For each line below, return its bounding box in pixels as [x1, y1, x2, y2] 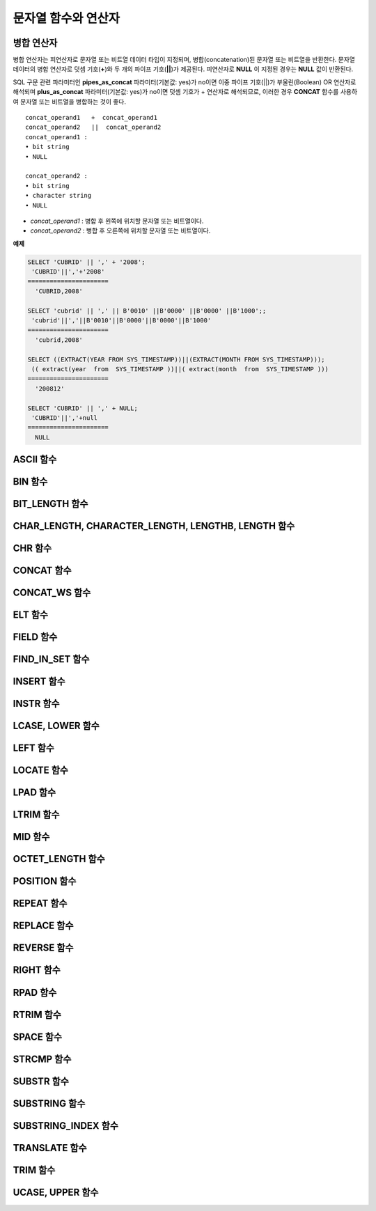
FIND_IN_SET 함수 [13, 653, 90, 665]
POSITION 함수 [13, 875, 77, 887]
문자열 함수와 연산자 [13, 10, 120, 26]
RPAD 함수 [13, 986, 57, 999]
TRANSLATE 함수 [13, 1142, 87, 1154]
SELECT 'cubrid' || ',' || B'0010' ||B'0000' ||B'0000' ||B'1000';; [27, 306, 267, 315]
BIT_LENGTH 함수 [13, 498, 88, 510]
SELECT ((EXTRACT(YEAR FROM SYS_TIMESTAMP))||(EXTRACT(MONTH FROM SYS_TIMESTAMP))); [27, 355, 325, 364]
